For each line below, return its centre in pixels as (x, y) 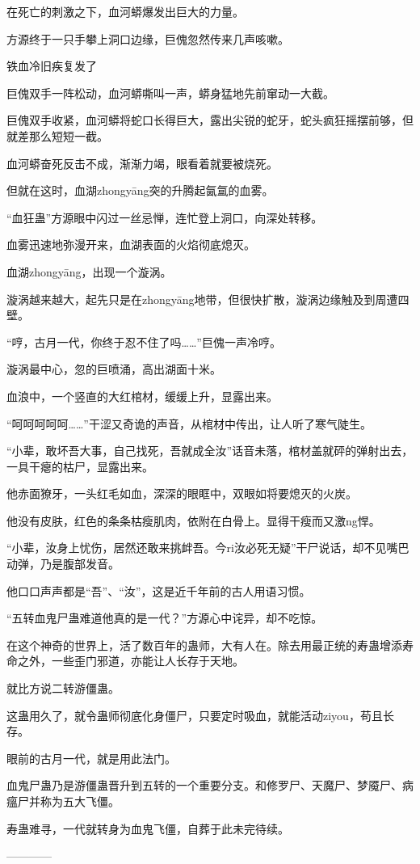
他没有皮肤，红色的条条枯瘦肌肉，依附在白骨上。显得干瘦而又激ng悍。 (193, 520)
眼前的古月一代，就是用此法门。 (91, 758)
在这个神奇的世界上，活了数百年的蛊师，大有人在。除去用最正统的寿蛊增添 (204, 645)
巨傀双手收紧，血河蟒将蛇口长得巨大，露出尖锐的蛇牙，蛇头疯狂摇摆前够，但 (210, 120)
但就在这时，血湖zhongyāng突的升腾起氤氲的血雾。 (140, 190)
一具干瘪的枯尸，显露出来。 (80, 466)
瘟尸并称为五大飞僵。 (63, 801)
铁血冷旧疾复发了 (52, 66)
